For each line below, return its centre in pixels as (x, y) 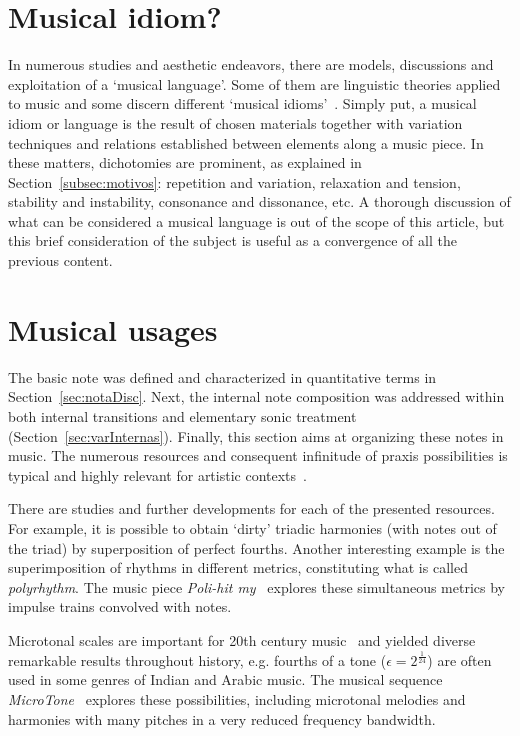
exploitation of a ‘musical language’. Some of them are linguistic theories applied (254, 83)
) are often (459, 659)
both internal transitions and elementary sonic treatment (182, 415)
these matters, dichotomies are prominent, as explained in (185, 162)
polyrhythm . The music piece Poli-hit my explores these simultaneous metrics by (256, 586)
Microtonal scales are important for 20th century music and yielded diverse (242, 639)
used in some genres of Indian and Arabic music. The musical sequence (225, 679)
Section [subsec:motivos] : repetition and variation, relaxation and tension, (234, 181)
